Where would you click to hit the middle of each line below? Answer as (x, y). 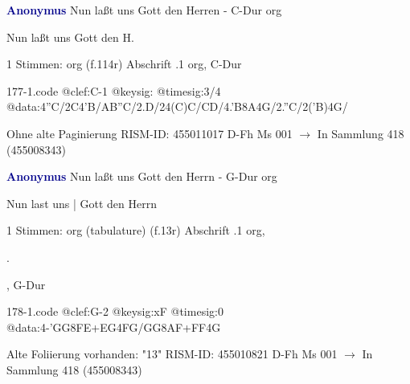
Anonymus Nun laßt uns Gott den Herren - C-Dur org (144, 10)
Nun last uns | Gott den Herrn (82, 203)
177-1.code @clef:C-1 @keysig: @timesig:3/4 (114, 90)
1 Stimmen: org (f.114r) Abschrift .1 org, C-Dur (124, 64)
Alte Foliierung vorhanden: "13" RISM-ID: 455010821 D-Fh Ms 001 (172, 354)
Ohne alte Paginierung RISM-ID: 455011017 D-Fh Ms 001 (150, 133)
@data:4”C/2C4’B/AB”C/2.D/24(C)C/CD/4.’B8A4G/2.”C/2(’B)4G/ (177, 106)
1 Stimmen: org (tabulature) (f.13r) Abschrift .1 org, (136, 230)
